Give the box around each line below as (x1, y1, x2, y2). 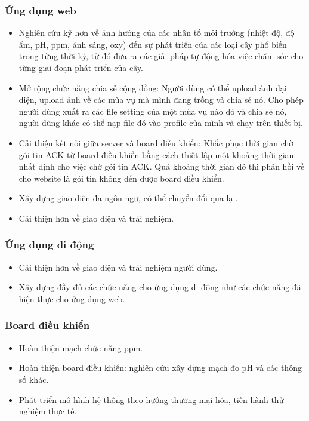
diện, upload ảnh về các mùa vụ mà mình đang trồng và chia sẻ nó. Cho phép (18, 93, 304, 106)
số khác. (18, 373, 49, 385)
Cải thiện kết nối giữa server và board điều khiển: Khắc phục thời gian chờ (18, 136, 293, 149)
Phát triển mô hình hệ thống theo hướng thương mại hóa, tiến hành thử (18, 393, 284, 405)
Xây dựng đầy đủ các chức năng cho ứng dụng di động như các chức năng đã (18, 281, 301, 293)
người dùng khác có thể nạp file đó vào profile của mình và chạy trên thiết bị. (18, 116, 303, 129)
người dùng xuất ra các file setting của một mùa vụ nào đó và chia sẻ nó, (18, 105, 287, 117)
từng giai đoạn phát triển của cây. (18, 62, 143, 73)
